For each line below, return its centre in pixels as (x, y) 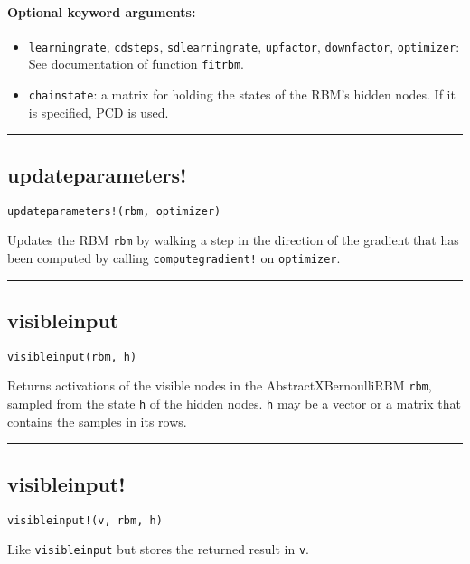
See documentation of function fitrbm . (136, 64)
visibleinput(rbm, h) (72, 357)
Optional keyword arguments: (102, 11)
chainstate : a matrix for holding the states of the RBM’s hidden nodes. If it (242, 94)
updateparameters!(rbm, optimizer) (114, 211)
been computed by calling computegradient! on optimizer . (174, 257)
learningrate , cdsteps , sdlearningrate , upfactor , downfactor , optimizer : (244, 46)
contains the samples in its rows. (97, 421)
